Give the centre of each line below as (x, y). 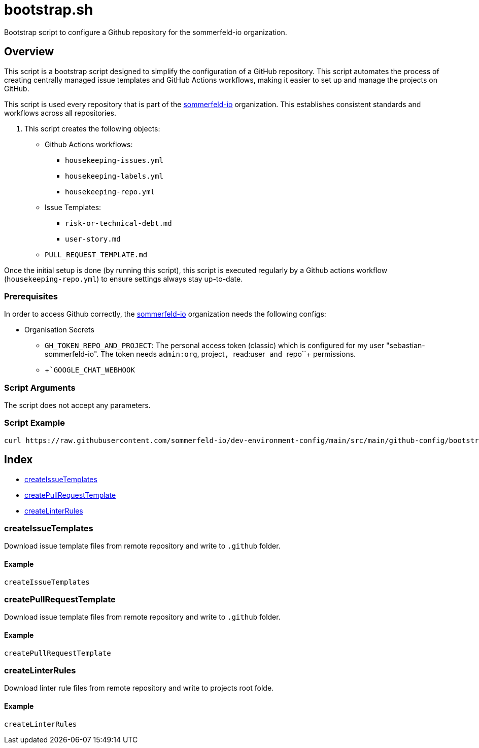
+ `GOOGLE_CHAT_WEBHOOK (90, 370)
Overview (29, 52)
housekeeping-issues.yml (114, 160)
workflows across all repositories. (60, 113)
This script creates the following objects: (92, 128)
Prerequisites (31, 296)
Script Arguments (40, 387)
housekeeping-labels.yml (114, 176)
